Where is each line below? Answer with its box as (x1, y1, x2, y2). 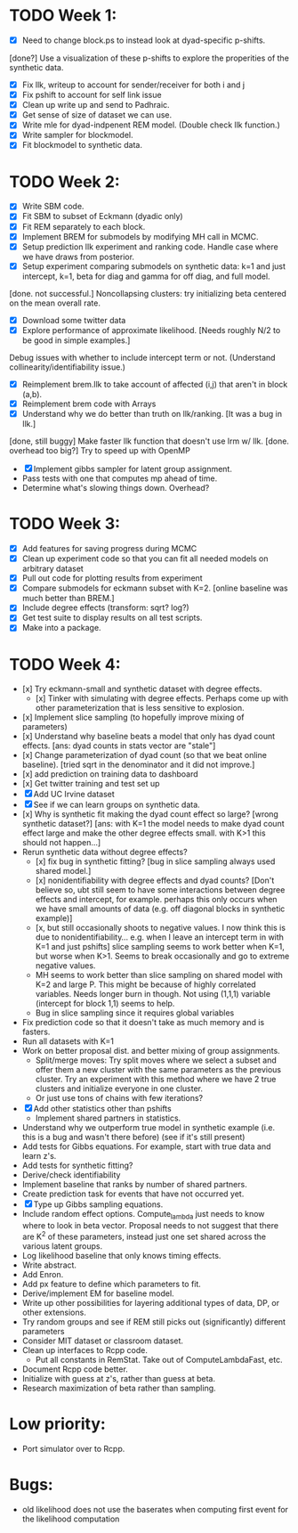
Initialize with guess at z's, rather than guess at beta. (21, 1373, 216, 1383)
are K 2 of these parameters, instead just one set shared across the (21, 1230, 267, 1242)
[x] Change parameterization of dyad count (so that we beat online (21, 750, 267, 761)
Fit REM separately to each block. (21, 221, 146, 232)
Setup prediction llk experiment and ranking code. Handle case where (21, 241, 278, 252)
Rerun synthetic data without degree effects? (21, 847, 189, 858)
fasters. (21, 1026, 51, 1038)
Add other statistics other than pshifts (33, 1104, 172, 1114)
